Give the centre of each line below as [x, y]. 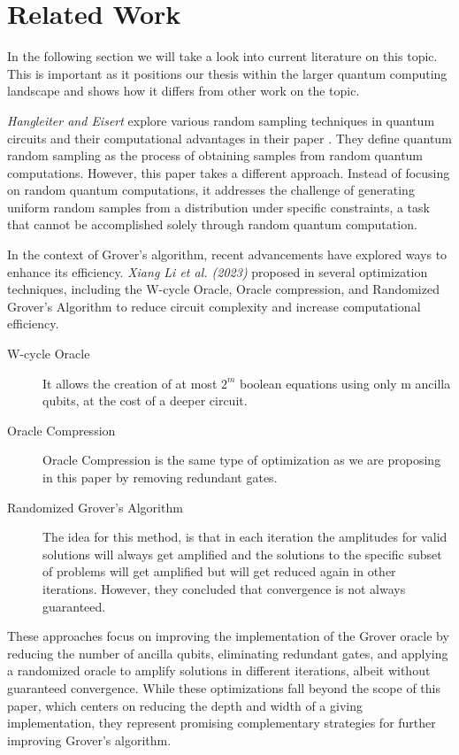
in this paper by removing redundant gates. [160, 477]
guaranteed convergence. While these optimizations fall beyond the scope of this [224, 687]
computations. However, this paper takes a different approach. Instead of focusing [229, 172]
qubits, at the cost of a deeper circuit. [145, 401]
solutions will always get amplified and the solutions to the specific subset [242, 554]
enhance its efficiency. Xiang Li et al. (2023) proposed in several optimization [218, 271]
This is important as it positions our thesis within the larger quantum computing [227, 73]
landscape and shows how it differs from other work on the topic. [184, 91]
